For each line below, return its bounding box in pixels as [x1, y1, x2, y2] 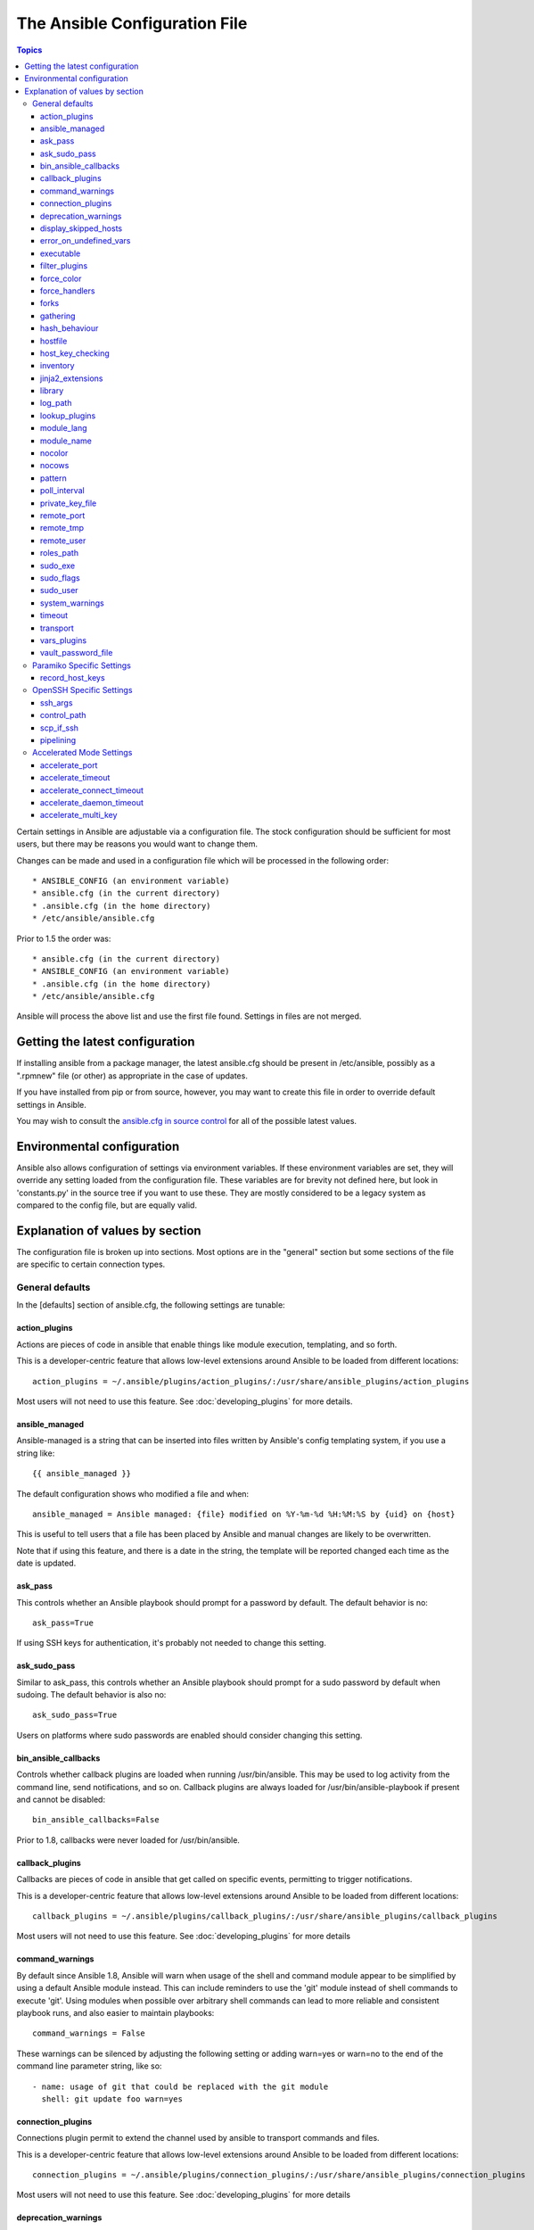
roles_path [40, 548, 79, 558]
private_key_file [40, 498, 97, 508]
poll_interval [40, 485, 85, 496]
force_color [40, 273, 82, 284]
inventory [40, 360, 75, 371]
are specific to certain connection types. [16, 1259, 166, 1270]
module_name [40, 435, 93, 446]
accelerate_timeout [40, 772, 111, 783]
